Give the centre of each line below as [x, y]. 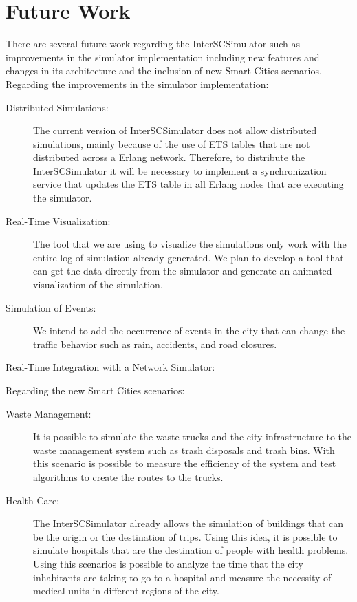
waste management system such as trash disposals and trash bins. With [184, 450]
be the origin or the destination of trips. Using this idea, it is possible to [185, 536]
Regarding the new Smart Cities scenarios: [95, 390]
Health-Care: [33, 500]
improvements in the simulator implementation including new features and [163, 57]
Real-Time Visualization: [58, 221]
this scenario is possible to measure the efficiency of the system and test [185, 463]
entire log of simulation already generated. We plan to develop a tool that [188, 257]
